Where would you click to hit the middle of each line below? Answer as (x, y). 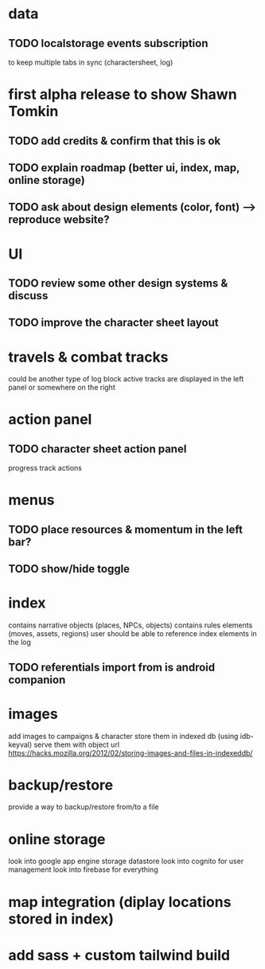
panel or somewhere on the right (62, 388)
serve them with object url (77, 744)
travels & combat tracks (88, 357)
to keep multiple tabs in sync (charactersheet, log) (91, 62)
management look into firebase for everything (83, 869)
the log (20, 643)
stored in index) (61, 918)
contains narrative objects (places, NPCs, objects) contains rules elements (131, 625)
